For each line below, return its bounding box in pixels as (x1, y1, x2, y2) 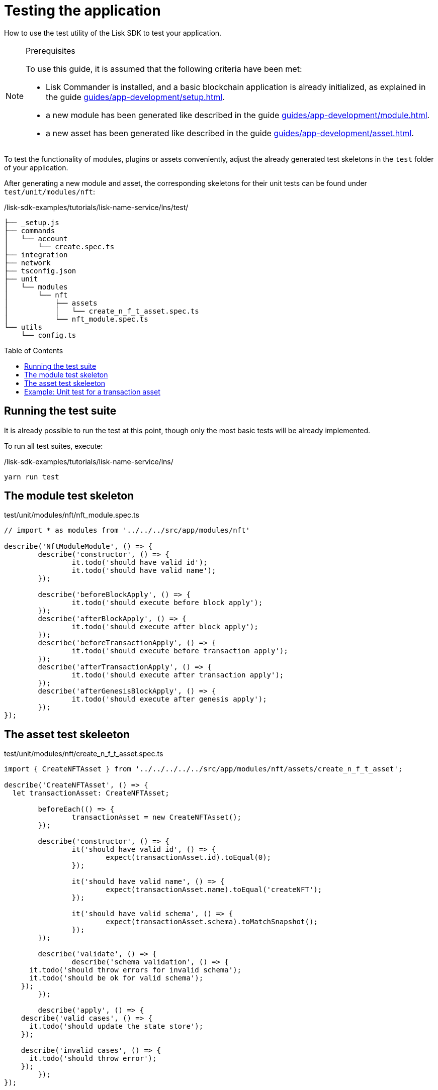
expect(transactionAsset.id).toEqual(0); (106, 853, 272, 862)
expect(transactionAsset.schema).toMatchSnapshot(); (106, 918, 318, 926)
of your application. (4, 163, 68, 172)
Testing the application (4, 2, 161, 19)
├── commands (4, 226, 55, 235)
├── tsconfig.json (4, 266, 76, 275)
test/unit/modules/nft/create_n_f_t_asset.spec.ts (4, 749, 163, 758)
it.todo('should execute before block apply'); (71, 599, 263, 607)
